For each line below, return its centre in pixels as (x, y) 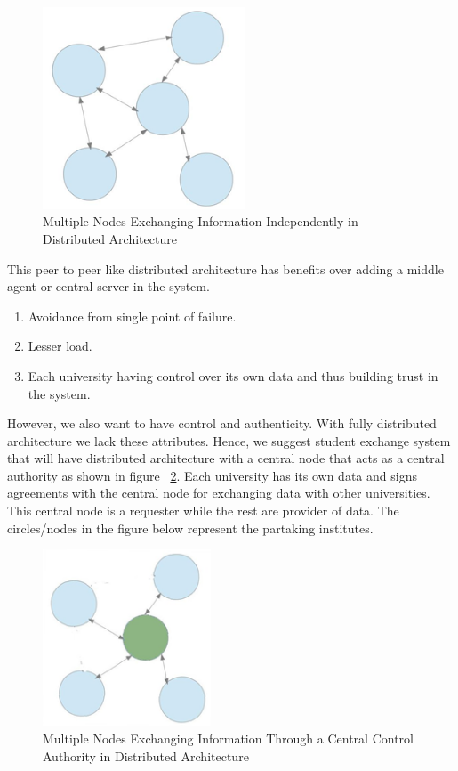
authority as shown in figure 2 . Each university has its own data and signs (212, 475)
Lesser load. (60, 346)
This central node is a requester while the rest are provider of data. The (203, 511)
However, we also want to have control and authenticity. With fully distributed (222, 423)
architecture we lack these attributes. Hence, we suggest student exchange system (229, 440)
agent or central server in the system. (108, 286)
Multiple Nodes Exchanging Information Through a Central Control (228, 739)
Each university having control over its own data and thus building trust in (233, 375)
